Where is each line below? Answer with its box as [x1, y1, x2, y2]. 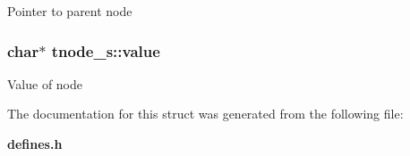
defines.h [7, 135, 63, 152]
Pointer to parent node [7, 2, 132, 20]
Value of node [7, 74, 83, 93]
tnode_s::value [51, 39, 160, 62]
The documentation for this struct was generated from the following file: [7, 104, 404, 123]
